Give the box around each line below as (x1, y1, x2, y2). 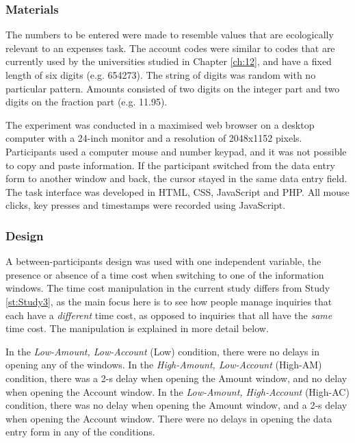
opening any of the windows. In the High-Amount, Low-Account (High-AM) (5, 357, 322, 372)
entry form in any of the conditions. (5, 425, 155, 439)
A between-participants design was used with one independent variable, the (5, 254, 321, 268)
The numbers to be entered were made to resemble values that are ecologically (5, 27, 334, 42)
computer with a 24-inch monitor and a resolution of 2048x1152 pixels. (5, 131, 302, 145)
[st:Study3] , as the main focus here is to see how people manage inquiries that (5, 294, 332, 308)
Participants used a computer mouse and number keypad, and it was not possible (5, 144, 347, 158)
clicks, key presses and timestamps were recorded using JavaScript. (5, 198, 286, 212)
